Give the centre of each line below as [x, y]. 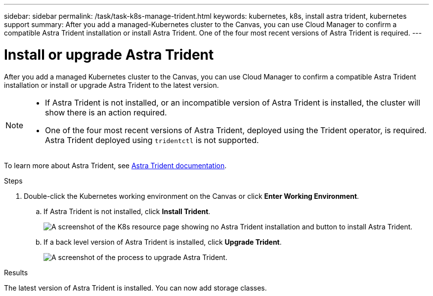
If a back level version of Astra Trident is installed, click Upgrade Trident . [163, 242]
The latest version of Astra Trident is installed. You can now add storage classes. [135, 288]
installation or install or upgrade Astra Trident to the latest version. [111, 85]
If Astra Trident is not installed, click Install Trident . [127, 211]
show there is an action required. [106, 112]
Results [16, 272]
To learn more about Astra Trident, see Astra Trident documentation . [115, 165]
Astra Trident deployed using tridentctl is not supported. [152, 140]
